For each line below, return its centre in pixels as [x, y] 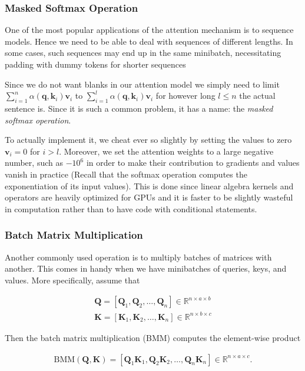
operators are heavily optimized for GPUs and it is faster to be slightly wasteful [149, 197]
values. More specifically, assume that [72, 280]
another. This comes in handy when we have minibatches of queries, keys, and [146, 268]
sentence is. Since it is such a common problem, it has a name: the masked [139, 108]
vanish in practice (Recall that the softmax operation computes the [126, 174]
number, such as [34, 163]
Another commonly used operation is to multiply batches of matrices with [138, 257]
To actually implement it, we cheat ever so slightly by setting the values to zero [148, 140]
